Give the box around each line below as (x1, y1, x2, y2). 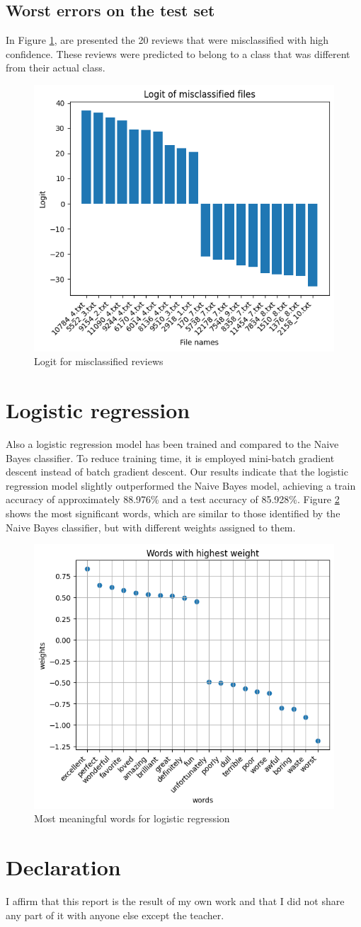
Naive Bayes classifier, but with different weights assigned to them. (6, 519, 296, 534)
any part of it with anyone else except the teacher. (6, 907, 224, 922)
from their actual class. (6, 60, 105, 75)
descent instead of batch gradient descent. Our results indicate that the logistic (6, 464, 348, 479)
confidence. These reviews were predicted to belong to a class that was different (6, 46, 350, 61)
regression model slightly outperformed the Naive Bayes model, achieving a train (6, 478, 356, 493)
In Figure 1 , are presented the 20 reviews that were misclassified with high (6, 33, 329, 47)
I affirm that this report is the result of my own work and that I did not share (6, 893, 345, 908)
